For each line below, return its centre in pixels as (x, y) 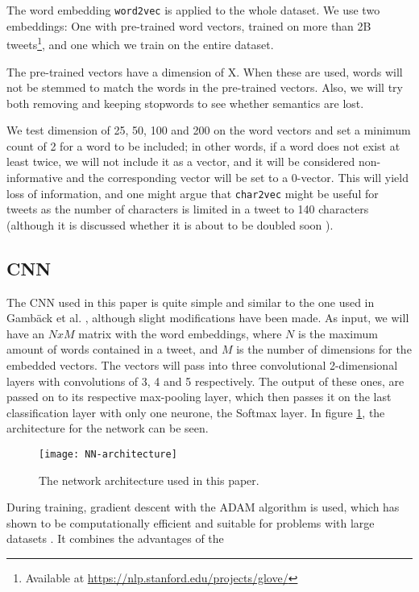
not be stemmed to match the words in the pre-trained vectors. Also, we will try (205, 87)
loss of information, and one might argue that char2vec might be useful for (193, 193)
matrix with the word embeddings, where (180, 333)
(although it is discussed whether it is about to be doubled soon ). (170, 224)
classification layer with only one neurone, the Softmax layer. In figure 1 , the (196, 412)
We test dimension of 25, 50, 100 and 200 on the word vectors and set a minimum (209, 130)
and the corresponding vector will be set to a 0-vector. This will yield (237, 178)
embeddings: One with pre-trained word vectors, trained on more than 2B (189, 25)
